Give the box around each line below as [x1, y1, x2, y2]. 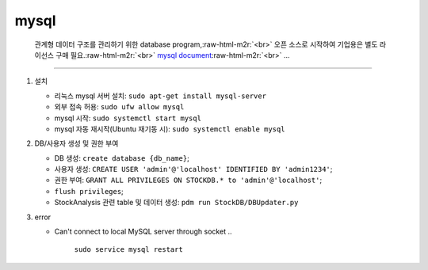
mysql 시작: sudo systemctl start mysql [54, 113, 202, 123]
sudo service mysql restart [74, 245, 184, 254]
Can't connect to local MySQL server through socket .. [54, 226, 232, 237]
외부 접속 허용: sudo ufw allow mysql [54, 102, 185, 112]
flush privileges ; [54, 186, 124, 196]
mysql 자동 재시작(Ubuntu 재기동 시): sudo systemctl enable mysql [54, 124, 285, 134]
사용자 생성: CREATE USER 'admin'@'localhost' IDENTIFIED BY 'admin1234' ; [54, 165, 333, 174]
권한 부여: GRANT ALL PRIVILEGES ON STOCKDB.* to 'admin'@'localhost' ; [54, 175, 323, 185]
